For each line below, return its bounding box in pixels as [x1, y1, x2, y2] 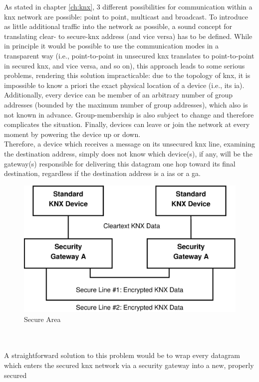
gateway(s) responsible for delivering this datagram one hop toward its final [4, 158, 236, 168]
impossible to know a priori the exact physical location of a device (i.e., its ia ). [4, 79, 245, 90]
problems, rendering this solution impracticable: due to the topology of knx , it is [4, 70, 251, 80]
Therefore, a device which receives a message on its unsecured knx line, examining [4, 138, 255, 149]
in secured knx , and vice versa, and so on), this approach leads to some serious [4, 60, 245, 70]
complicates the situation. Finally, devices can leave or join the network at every [4, 119, 250, 129]
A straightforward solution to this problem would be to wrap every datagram [4, 350, 241, 360]
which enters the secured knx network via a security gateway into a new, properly [4, 360, 254, 370]
